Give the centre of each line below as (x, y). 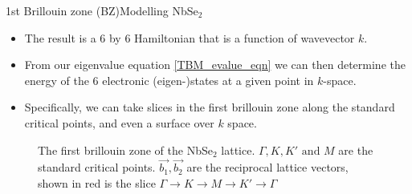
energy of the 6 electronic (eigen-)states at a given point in (169, 80)
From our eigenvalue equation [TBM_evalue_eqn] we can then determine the (215, 65)
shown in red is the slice (97, 182)
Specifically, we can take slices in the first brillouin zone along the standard (210, 107)
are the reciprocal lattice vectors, (267, 167)
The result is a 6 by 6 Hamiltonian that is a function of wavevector (190, 37)
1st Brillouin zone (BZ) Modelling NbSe (102, 10)
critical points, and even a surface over (119, 122)
